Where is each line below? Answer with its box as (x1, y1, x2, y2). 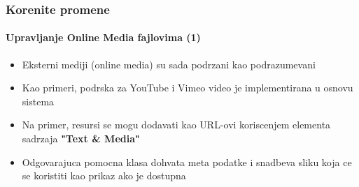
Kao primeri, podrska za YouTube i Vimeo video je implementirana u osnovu (22, 80, 353, 95)
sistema (22, 93, 55, 108)
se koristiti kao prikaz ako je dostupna (22, 168, 186, 183)
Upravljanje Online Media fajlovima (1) (6, 30, 201, 45)
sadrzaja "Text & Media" (22, 131, 140, 146)
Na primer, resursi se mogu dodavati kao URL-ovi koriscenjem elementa (22, 117, 331, 132)
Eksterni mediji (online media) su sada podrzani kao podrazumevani (22, 57, 316, 71)
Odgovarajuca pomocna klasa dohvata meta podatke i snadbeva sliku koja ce (22, 154, 352, 169)
